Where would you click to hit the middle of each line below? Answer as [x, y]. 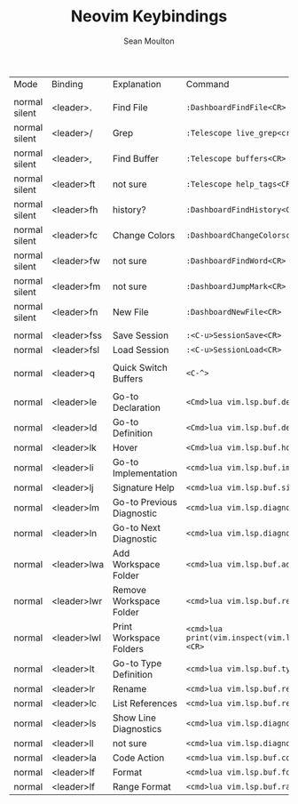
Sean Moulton [149, 41]
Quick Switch [140, 367]
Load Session [141, 350]
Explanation [137, 84]
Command [208, 84]
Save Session [141, 335]
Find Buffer [136, 158]
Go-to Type [137, 663]
